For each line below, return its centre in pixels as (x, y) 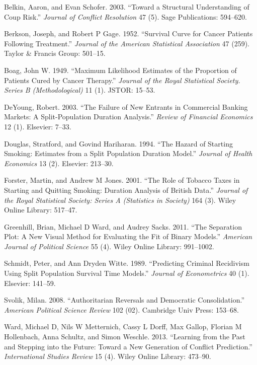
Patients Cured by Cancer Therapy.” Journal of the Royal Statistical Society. (122, 80)
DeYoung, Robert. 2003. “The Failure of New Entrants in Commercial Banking (126, 106)
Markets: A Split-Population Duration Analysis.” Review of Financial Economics (128, 117)
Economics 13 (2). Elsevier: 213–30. (59, 163)
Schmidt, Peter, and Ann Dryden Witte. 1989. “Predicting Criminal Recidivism (127, 263)
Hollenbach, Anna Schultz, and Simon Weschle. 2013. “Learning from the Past (125, 337)
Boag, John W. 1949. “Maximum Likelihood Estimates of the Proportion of (120, 70)
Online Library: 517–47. (41, 210)
